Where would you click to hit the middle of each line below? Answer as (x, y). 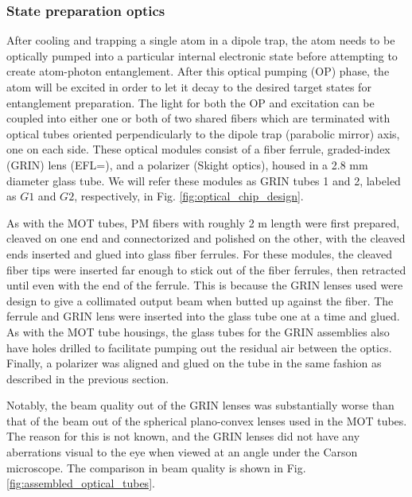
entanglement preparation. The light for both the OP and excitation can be (190, 102)
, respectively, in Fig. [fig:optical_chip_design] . (189, 196)
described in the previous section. (88, 378)
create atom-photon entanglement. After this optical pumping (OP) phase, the (198, 71)
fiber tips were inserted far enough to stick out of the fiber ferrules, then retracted (206, 269)
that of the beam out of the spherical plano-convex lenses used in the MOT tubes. (207, 420)
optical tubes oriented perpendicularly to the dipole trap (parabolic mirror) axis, (203, 133)
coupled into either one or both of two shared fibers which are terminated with (198, 118)
